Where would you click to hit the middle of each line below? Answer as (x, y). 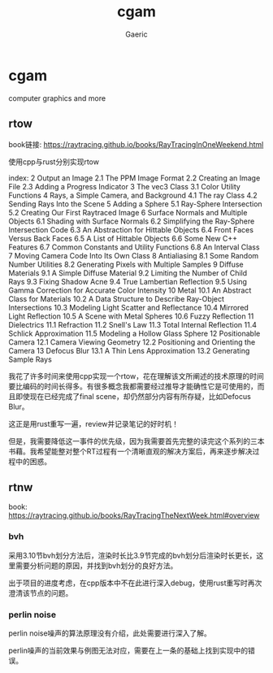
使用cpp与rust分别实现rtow (54, 162)
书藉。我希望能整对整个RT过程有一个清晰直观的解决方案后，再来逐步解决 (131, 451)
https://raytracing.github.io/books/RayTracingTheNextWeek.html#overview (134, 515)
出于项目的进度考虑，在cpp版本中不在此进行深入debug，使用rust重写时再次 (135, 583)
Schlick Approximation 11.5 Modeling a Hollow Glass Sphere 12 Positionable (134, 333)
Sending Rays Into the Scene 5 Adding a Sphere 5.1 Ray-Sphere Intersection (135, 204)
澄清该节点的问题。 (41, 593)
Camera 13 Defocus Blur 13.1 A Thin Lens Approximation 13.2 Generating (129, 350)
